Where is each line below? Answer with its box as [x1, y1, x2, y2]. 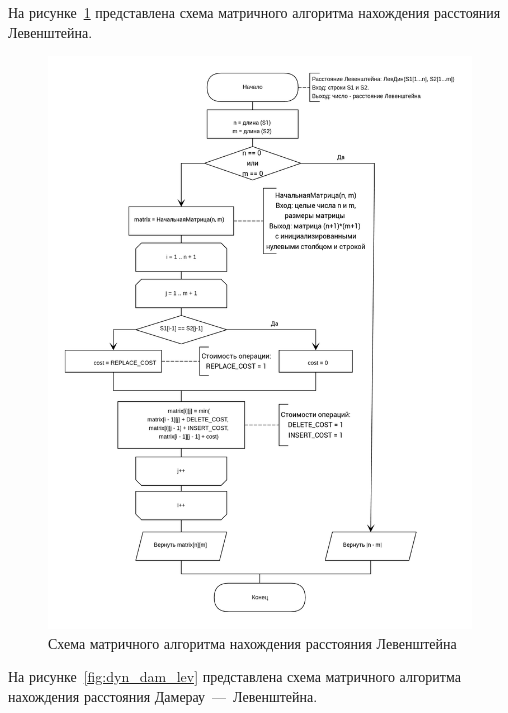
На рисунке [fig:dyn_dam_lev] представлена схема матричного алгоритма [8, 666, 461, 687]
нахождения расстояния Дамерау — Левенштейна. [8, 685, 318, 706]
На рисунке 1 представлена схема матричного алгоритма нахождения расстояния [8, 2, 501, 22]
